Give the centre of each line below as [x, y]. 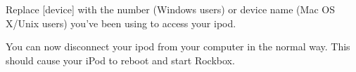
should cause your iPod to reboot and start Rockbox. [120, 60]
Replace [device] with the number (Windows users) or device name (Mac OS [170, 9]
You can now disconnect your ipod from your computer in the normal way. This [178, 46]
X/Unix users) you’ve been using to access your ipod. [121, 23]
